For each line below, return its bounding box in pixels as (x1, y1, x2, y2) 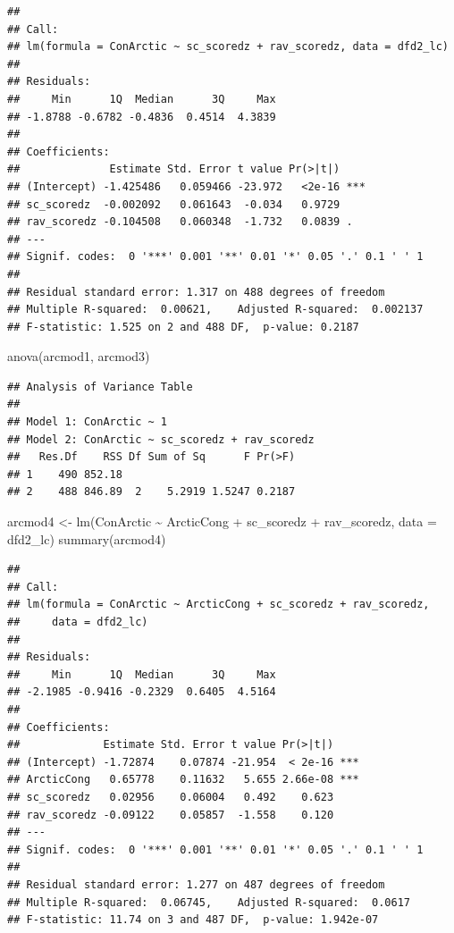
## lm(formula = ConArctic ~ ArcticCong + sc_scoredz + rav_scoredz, (7, 598, 430, 611)
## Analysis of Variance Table (7, 380, 193, 393)
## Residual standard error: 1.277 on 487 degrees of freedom (7, 878, 385, 891)
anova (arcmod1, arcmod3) (7, 347, 150, 366)
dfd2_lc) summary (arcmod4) (7, 529, 166, 548)
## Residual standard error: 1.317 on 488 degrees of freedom (7, 285, 385, 298)
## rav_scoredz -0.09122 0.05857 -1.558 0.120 (7, 808, 334, 821)
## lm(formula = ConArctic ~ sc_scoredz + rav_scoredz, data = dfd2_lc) (7, 40, 449, 54)
